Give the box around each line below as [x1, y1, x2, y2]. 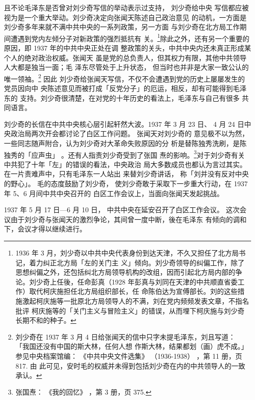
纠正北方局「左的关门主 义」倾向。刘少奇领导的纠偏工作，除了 [43, 257, 245, 267]
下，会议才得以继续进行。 [4, 224, 86, 234]
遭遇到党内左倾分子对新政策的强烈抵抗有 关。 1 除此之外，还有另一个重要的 [10, 31, 250, 43]
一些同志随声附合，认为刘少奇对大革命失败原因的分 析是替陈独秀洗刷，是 [4, 138, 240, 148]
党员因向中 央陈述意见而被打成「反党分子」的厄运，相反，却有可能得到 [4, 83, 233, 93]
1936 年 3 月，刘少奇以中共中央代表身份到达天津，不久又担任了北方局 [15, 248, 239, 258]
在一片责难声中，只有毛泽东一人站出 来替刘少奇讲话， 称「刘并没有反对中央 [4, 169, 249, 179]
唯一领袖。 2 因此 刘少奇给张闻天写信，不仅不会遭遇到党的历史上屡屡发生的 [4, 72, 245, 84]
